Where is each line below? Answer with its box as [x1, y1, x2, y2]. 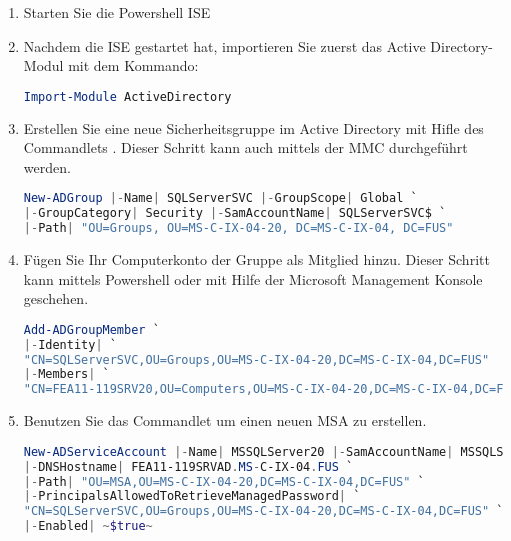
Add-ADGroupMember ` [23, 322, 160, 337]
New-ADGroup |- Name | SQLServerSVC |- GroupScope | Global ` [23, 191, 418, 206]
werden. [23, 156, 71, 177]
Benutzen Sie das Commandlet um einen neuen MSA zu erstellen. [23, 410, 427, 431]
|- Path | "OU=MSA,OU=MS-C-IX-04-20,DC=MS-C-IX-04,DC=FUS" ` [23, 474, 425, 489]
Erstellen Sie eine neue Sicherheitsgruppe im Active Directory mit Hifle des [23, 117, 484, 138]
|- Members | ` [23, 367, 110, 382]
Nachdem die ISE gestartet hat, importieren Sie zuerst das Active [23, 35, 426, 56]
